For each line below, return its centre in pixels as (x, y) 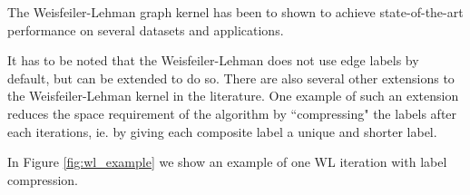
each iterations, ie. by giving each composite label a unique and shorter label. (222, 131)
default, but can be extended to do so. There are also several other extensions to (231, 78)
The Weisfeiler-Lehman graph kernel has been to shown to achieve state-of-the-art (235, 12)
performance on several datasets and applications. (146, 29)
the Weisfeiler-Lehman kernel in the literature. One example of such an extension (233, 96)
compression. (43, 179)
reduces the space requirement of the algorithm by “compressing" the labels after (232, 113)
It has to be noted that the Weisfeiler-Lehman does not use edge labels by (213, 60)
